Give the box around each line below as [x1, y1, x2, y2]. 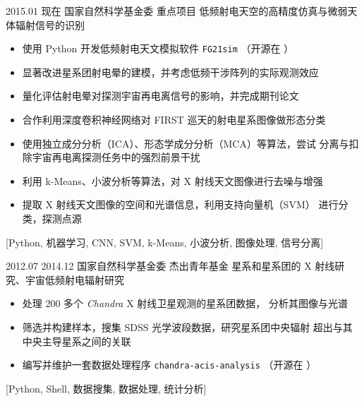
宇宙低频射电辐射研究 [25, 272, 124, 287]
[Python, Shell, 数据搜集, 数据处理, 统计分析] [6, 381, 207, 395]
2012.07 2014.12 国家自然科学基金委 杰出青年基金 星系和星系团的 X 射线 [6, 258, 335, 273]
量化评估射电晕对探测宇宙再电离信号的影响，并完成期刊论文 [22, 88, 299, 103]
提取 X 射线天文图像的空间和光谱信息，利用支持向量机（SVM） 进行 [22, 197, 339, 212]
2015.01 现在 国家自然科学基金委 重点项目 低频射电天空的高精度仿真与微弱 [6, 4, 348, 18]
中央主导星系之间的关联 [22, 333, 131, 348]
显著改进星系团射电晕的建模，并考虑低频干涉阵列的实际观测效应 [22, 64, 319, 79]
